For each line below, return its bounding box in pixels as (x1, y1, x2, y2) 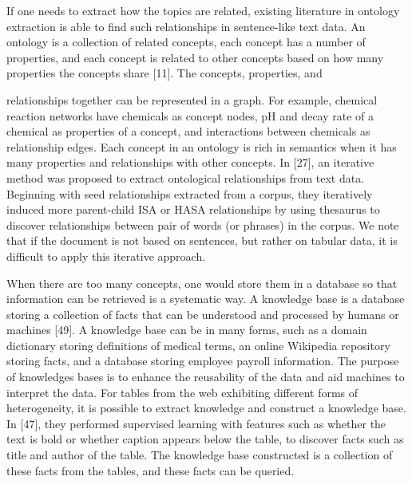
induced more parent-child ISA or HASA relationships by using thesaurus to (6, 201, 380, 218)
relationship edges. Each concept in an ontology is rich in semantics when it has (6, 138, 397, 155)
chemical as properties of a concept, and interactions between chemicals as (6, 123, 370, 140)
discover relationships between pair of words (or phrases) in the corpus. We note (6, 216, 399, 233)
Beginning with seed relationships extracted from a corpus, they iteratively (6, 185, 373, 202)
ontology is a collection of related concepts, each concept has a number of (6, 33, 366, 50)
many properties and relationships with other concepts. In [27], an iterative (6, 154, 374, 171)
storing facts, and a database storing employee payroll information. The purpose (6, 352, 399, 369)
